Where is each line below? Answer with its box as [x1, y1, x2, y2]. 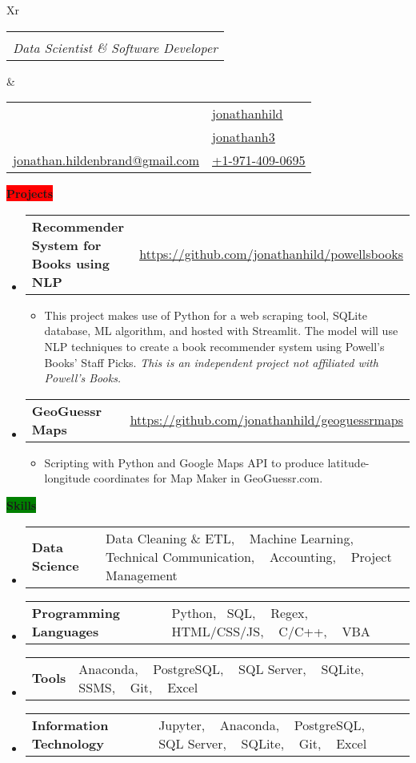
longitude [44, 470, 90, 486]
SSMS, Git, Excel [78, 677, 198, 696]
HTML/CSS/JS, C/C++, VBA [171, 621, 370, 640]
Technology [31, 733, 105, 753]
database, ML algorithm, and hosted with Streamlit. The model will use [44, 322, 398, 339]
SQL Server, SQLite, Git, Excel [158, 733, 367, 753]
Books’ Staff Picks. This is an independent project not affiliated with [44, 353, 378, 370]
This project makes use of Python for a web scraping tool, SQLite [44, 306, 367, 323]
